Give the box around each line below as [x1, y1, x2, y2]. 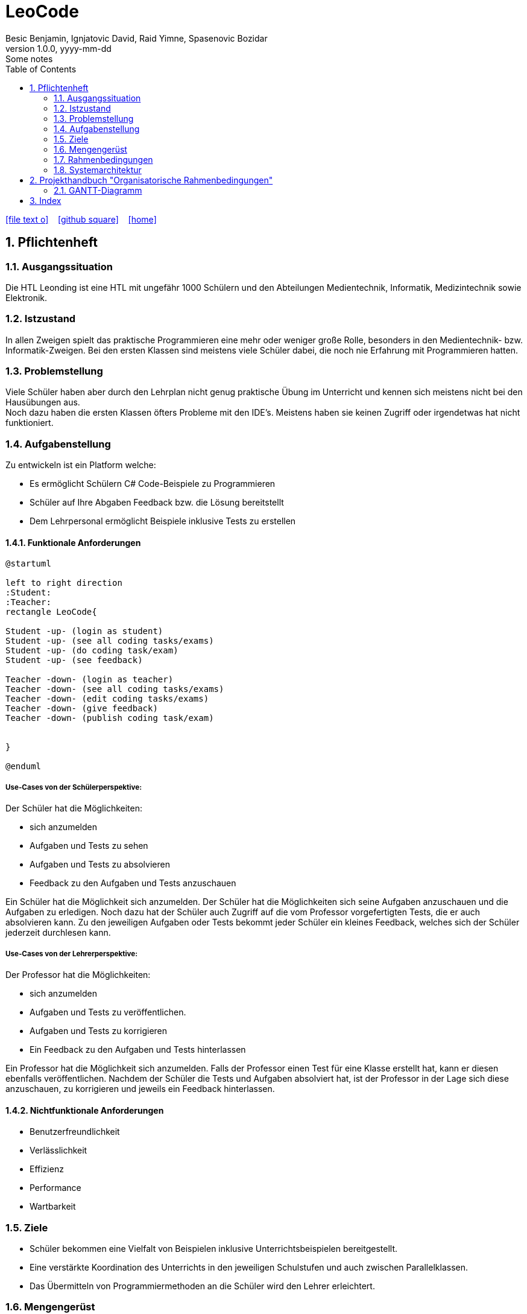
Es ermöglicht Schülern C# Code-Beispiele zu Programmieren [30, 478, 276, 489]
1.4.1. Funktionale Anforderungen [5, 537, 141, 548]
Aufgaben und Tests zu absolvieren [30, 859, 170, 870]
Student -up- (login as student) [5, 626, 163, 636]
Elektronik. [5, 292, 48, 303]
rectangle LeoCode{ [5, 607, 97, 617]
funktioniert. [5, 417, 54, 428]
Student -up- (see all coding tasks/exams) [5, 636, 214, 646]
